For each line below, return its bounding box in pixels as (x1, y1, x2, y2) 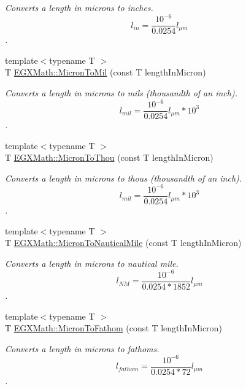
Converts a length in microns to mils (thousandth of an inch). (5, 86, 237, 99)
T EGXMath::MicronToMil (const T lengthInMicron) (5, 66, 206, 79)
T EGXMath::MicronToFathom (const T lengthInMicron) (5, 322, 222, 334)
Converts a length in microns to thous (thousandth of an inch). (5, 171, 242, 184)
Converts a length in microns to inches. (5, 1, 153, 13)
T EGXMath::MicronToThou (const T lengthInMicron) (5, 151, 213, 164)
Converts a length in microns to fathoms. (5, 342, 160, 355)
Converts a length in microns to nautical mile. (5, 256, 179, 269)
